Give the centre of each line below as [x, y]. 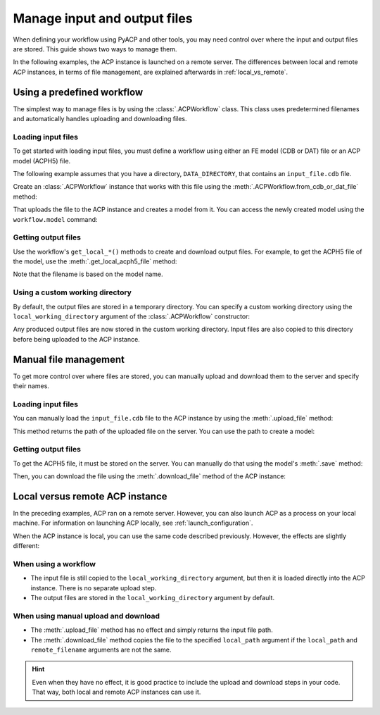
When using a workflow [55, 564]
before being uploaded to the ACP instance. [76, 339]
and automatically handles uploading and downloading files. [100, 119]
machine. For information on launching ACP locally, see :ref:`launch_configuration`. [133, 523]
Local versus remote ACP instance [90, 496]
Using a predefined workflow [78, 92]
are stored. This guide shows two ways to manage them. [95, 49]
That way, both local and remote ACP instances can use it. [116, 692]
